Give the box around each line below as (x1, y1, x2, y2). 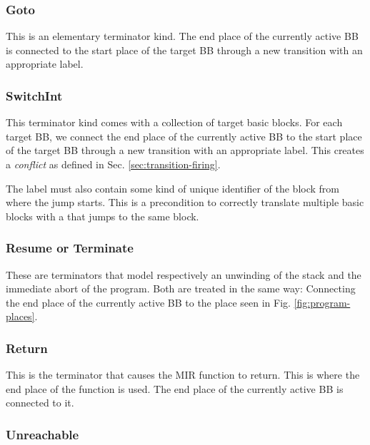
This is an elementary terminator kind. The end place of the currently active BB (6, 29, 359, 44)
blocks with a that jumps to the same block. (6, 208, 199, 223)
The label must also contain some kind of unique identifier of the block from (6, 180, 339, 195)
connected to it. (6, 395, 74, 410)
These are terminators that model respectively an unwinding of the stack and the (6, 267, 361, 282)
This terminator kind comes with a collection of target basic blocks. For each (6, 115, 343, 130)
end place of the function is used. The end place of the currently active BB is (6, 381, 344, 396)
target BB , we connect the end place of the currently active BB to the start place (6, 128, 362, 143)
